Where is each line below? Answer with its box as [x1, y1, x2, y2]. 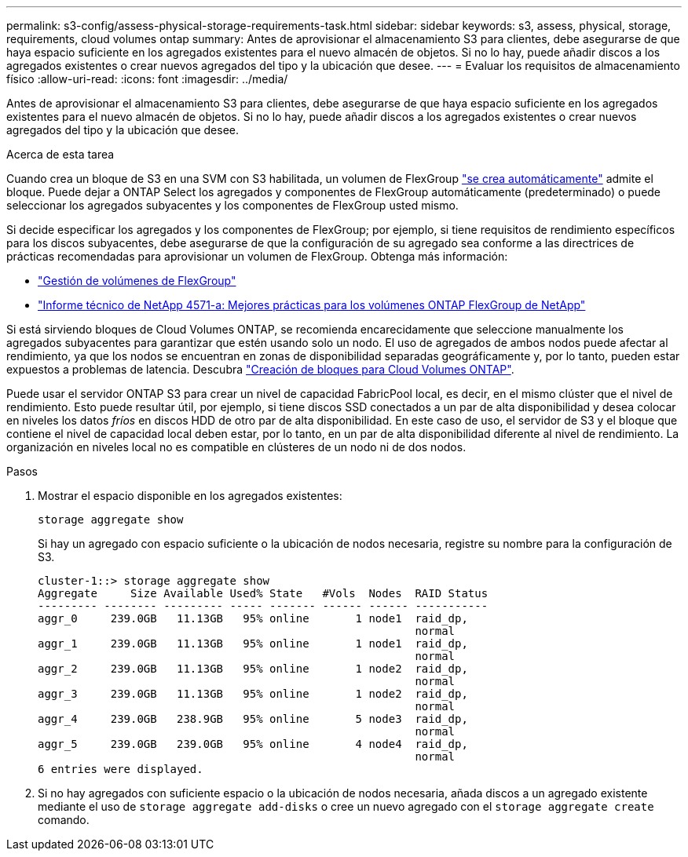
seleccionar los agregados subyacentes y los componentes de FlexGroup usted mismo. [6, 199, 459, 212]
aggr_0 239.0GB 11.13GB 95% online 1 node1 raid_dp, [38, 612, 468, 625]
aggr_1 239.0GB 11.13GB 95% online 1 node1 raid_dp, [38, 637, 468, 650]
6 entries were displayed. [38, 763, 203, 775]
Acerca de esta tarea [6, 148, 115, 161]
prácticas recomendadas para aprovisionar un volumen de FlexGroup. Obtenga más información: [6, 250, 508, 263]
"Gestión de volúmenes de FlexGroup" [38, 274, 236, 287]
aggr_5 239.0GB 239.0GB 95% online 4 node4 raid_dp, [38, 738, 468, 750]
